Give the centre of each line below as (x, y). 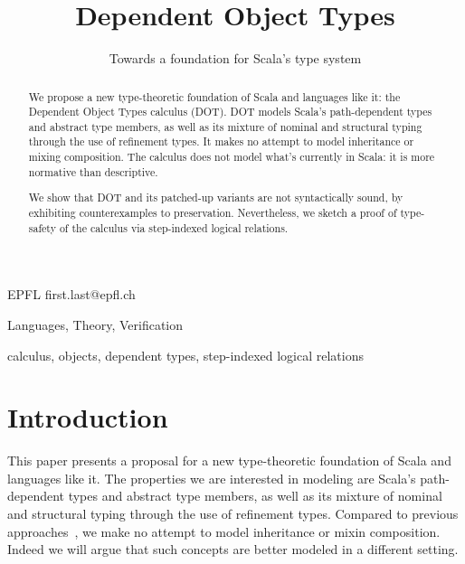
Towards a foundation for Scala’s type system (235, 58)
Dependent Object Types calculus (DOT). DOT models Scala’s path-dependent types (230, 112)
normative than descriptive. (93, 171)
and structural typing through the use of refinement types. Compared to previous (233, 513)
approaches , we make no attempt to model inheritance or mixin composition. (224, 531)
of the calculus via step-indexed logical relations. (174, 227)
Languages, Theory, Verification (95, 324)
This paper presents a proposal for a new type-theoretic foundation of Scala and (229, 461)
